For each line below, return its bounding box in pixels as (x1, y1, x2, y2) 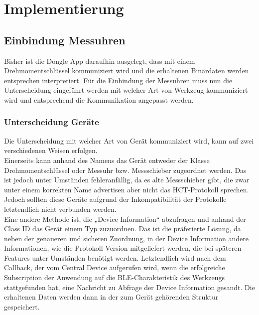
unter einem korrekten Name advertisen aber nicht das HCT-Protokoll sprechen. (4, 184, 249, 194)
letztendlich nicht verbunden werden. (4, 203, 117, 214)
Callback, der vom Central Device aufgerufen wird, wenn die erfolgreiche (4, 262, 225, 273)
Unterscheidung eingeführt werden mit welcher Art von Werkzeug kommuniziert (4, 85, 248, 95)
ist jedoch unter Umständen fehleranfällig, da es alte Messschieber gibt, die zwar (4, 174, 250, 185)
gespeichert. (4, 301, 40, 312)
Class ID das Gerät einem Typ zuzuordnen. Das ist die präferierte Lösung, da (4, 223, 241, 234)
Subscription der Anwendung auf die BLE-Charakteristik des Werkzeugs (4, 272, 225, 283)
